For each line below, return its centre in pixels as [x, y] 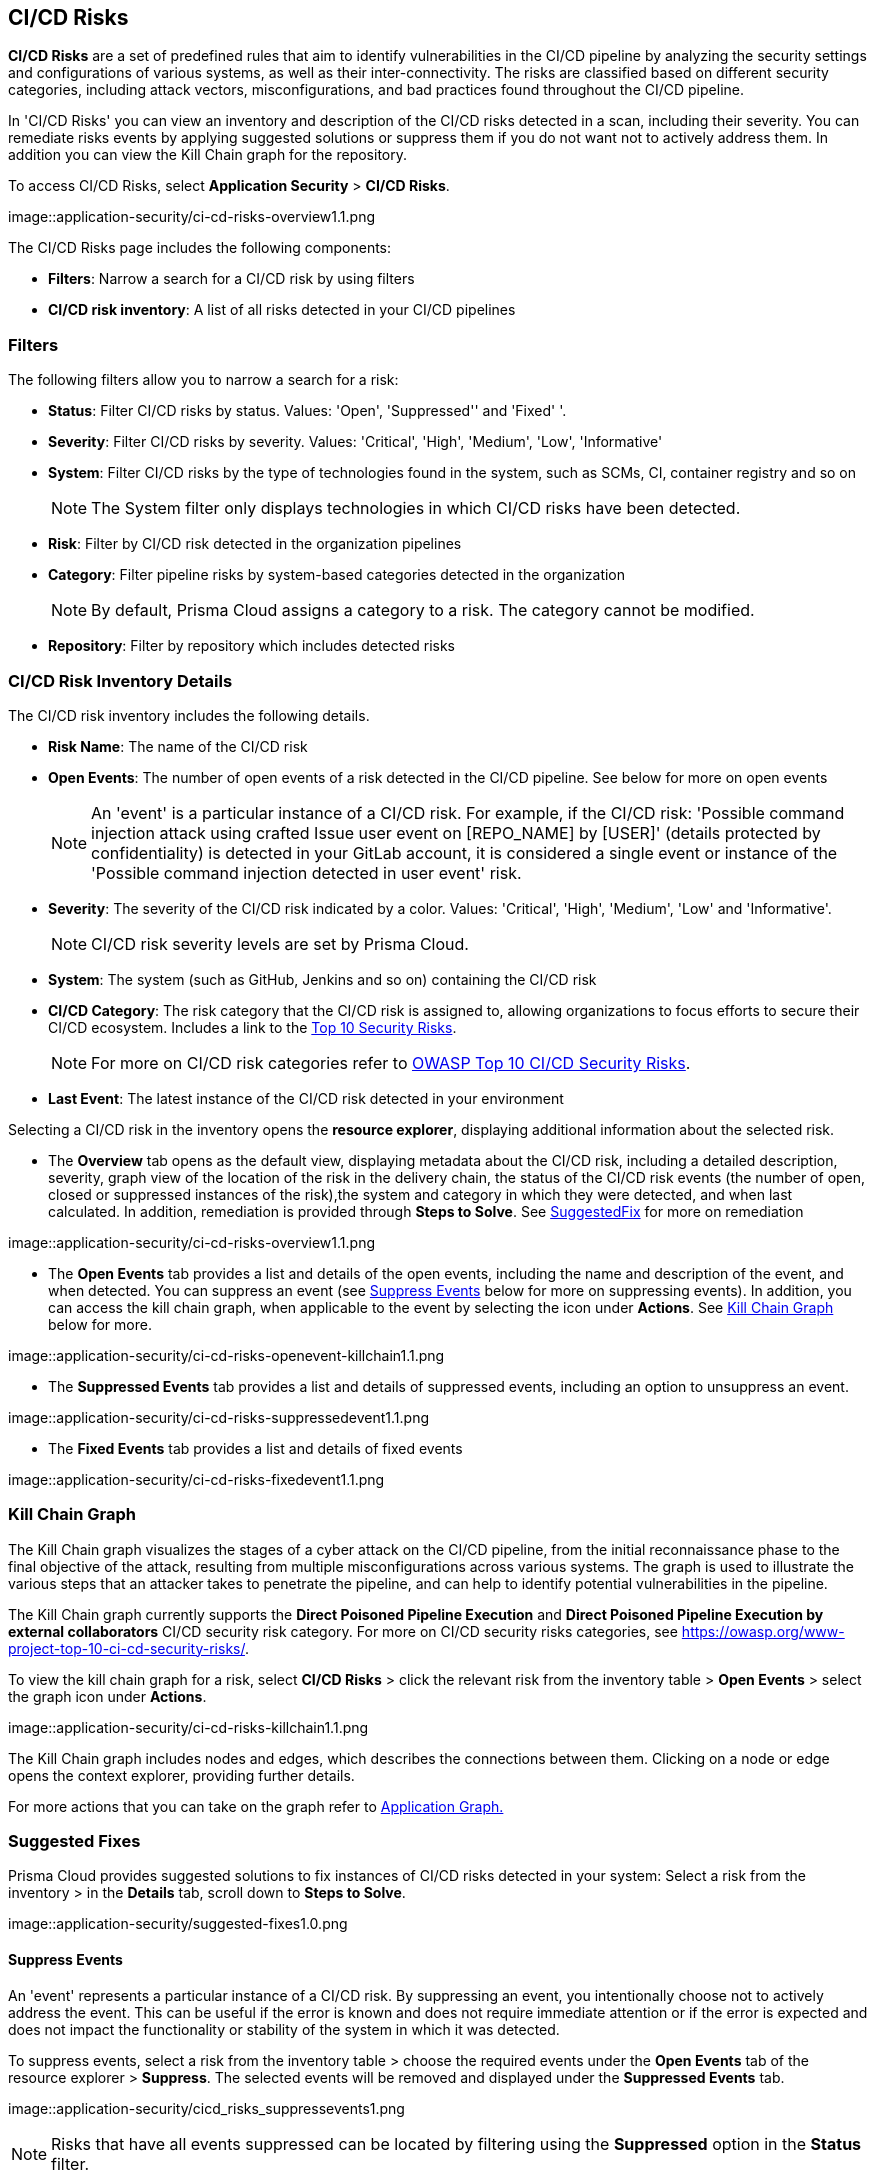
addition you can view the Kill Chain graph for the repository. [207, 155]
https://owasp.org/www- [763, 1631]
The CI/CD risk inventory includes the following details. [189, 715]
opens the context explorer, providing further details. [181, 1775]
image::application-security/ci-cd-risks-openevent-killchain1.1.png [226, 1355]
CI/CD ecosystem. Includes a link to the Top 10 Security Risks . [252, 1027]
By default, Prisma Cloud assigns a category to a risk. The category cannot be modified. [423, 610]
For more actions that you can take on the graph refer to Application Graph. [256, 1806]
